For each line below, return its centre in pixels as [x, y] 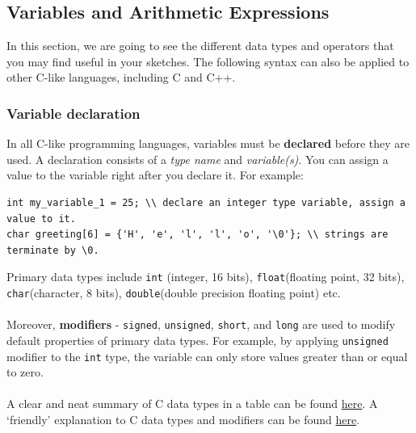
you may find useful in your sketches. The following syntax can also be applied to [208, 61]
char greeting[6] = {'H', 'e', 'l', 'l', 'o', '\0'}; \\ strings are [197, 235]
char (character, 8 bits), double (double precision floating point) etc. [174, 293]
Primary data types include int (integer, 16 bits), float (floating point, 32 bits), [206, 277]
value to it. [41, 219]
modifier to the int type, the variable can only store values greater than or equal [207, 356]
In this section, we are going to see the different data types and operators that [200, 46]
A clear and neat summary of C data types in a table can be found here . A [192, 404]
